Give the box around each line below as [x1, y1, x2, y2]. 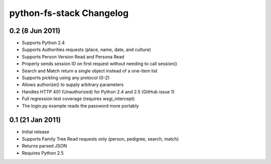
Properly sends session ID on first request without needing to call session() [22, 60, 178, 67]
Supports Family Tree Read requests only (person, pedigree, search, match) [22, 135, 179, 142]
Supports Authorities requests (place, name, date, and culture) [22, 46, 152, 52]
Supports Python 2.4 [22, 40, 65, 46]
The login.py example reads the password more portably [22, 102, 139, 108]
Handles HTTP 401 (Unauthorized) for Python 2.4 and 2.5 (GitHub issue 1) [22, 88, 175, 94]
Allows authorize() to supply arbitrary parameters [22, 81, 124, 87]
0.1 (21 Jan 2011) [9, 115, 61, 124]
